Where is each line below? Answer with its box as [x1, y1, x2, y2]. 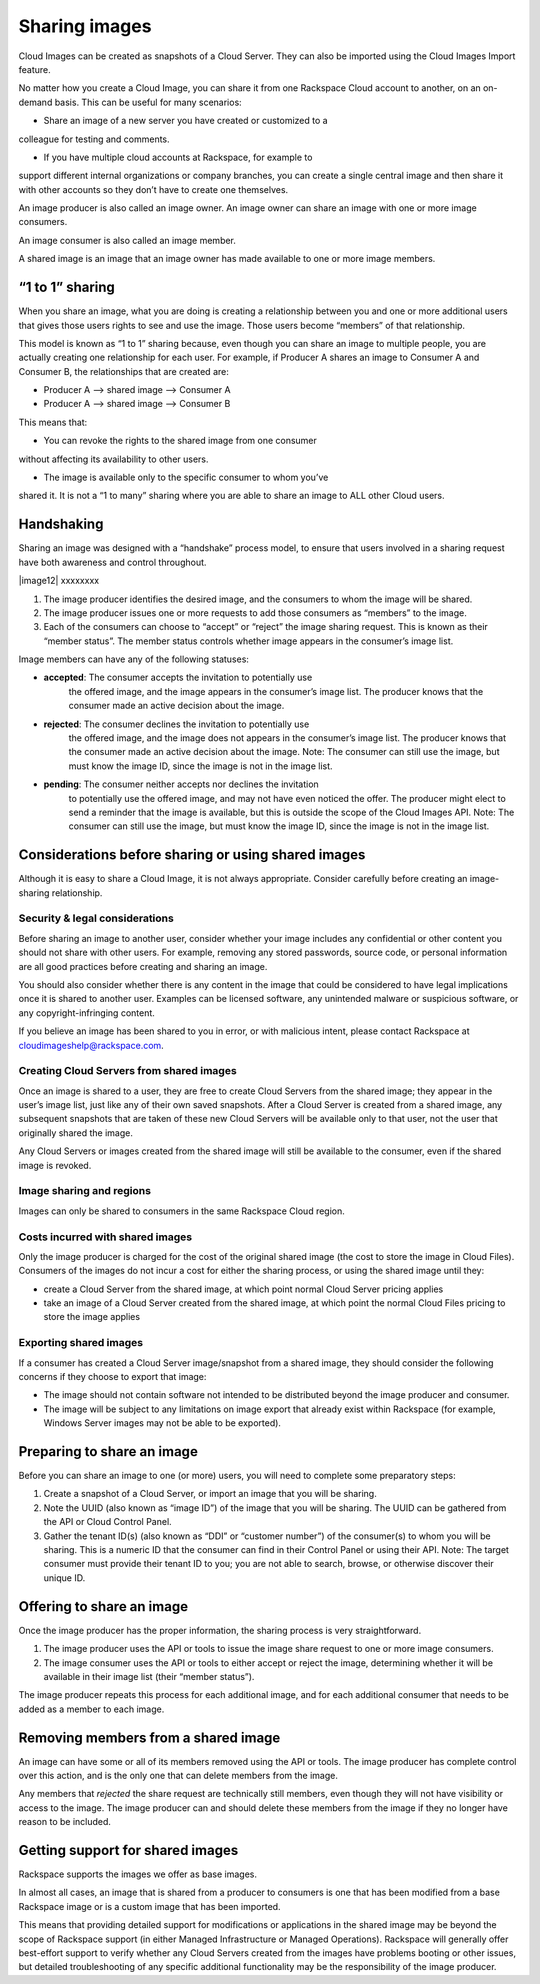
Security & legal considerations [18, 911, 174, 925]
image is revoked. [18, 1159, 92, 1171]
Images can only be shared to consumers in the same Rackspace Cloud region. [18, 1205, 345, 1217]
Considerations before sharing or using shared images [18, 846, 366, 864]
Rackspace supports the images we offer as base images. [18, 1868, 257, 1880]
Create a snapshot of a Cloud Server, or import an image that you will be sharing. [43, 1488, 377, 1500]
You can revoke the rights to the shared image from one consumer [43, 435, 317, 447]
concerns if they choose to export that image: [18, 1371, 207, 1383]
